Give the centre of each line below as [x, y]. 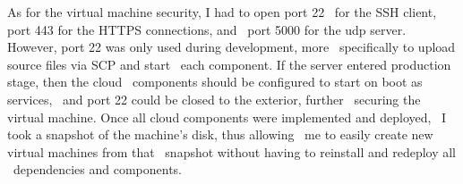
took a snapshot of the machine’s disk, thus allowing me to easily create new [220, 134]
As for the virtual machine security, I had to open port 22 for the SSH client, [222, 12]
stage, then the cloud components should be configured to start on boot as [215, 82]
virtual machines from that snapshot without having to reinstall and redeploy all [232, 151]
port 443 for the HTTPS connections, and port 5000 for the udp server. [207, 29]
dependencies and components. [97, 169]
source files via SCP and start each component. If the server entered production [229, 64]
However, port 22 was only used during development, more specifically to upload [231, 47]
